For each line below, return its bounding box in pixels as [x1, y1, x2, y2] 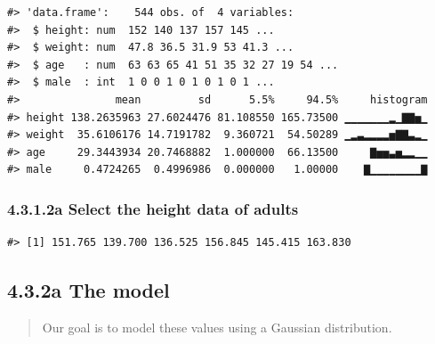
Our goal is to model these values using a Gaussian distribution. [42, 317, 392, 336]
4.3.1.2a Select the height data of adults [7, 197, 299, 219]
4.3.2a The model [7, 276, 170, 304]
